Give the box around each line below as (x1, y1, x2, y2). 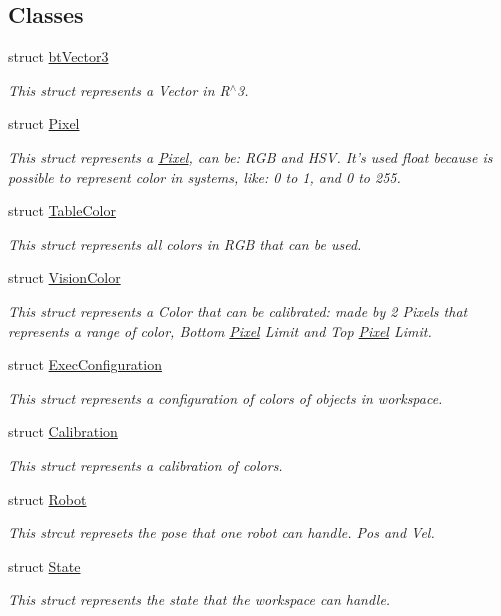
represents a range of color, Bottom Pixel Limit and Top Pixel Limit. (8, 320, 432, 341)
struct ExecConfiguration (8, 354, 162, 375)
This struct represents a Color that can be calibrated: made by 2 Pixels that (8, 300, 468, 321)
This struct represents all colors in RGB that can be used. (8, 233, 362, 254)
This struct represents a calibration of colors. (8, 454, 283, 475)
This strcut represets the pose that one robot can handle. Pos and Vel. (8, 522, 435, 543)
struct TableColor (8, 200, 116, 221)
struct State (8, 555, 81, 576)
